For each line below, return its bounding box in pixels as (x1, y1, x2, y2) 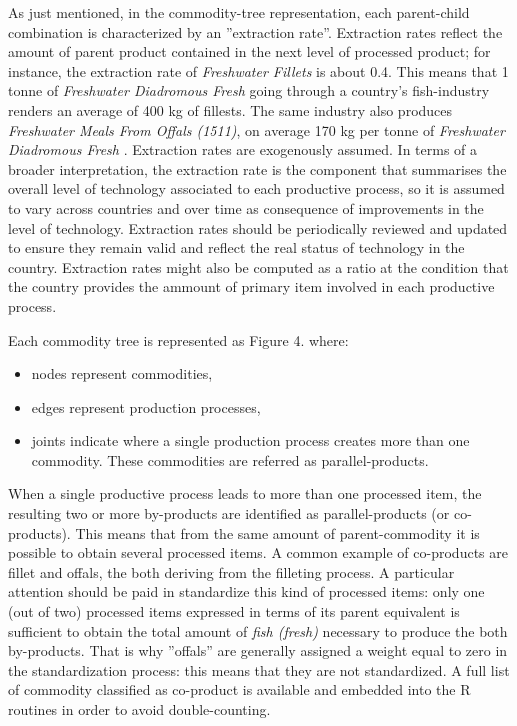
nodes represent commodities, (31, 363, 213, 384)
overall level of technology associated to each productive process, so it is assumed (8, 178, 505, 199)
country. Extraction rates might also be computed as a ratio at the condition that (8, 256, 509, 277)
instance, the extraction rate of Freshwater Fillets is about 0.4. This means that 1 (8, 60, 509, 81)
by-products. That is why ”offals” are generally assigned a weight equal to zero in (8, 640, 508, 661)
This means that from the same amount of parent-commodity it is (75, 522, 480, 543)
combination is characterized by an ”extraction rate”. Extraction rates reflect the (8, 21, 503, 42)
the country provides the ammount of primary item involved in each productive (8, 276, 495, 297)
